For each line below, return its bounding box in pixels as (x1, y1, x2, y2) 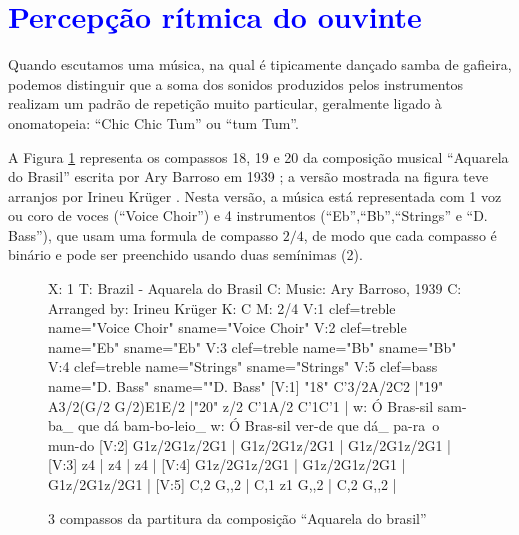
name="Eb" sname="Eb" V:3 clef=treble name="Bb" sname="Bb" (48, 336, 457, 357)
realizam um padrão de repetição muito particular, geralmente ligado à (8, 93, 442, 114)
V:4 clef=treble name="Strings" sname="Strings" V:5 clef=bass (48, 356, 438, 377)
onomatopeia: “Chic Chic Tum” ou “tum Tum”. (8, 112, 299, 133)
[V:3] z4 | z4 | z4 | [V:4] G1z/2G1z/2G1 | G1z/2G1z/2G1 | (48, 454, 406, 475)
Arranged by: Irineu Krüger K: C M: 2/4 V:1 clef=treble (48, 297, 396, 318)
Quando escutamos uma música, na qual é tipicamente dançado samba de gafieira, (8, 54, 512, 75)
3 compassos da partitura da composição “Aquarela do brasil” (48, 507, 427, 528)
